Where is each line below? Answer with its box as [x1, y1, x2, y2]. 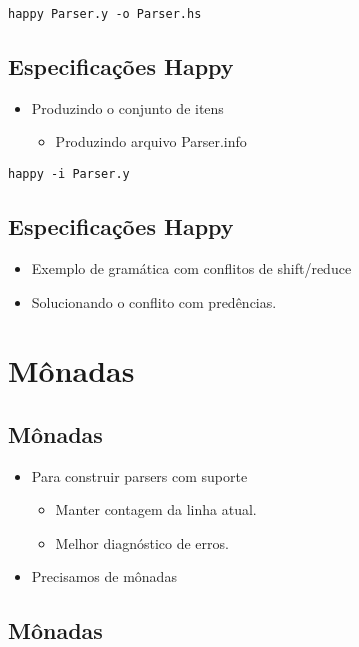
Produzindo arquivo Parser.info [55, 131, 247, 152]
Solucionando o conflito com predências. [31, 291, 277, 312]
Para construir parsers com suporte [31, 465, 248, 486]
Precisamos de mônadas [31, 566, 177, 587]
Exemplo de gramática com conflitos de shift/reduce [31, 257, 352, 278]
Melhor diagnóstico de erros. [55, 532, 229, 553]
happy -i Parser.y [8, 167, 130, 182]
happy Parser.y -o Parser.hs [8, 7, 202, 21]
